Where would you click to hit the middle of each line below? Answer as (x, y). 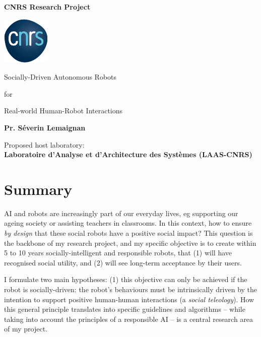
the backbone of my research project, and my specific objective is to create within (130, 243)
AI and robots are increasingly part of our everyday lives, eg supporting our (121, 213)
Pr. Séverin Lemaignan (45, 127)
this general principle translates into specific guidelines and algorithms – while (125, 309)
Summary (38, 189)
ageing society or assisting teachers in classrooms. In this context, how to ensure (128, 223)
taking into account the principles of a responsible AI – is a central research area (129, 319)
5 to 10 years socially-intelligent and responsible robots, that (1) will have (118, 253)
